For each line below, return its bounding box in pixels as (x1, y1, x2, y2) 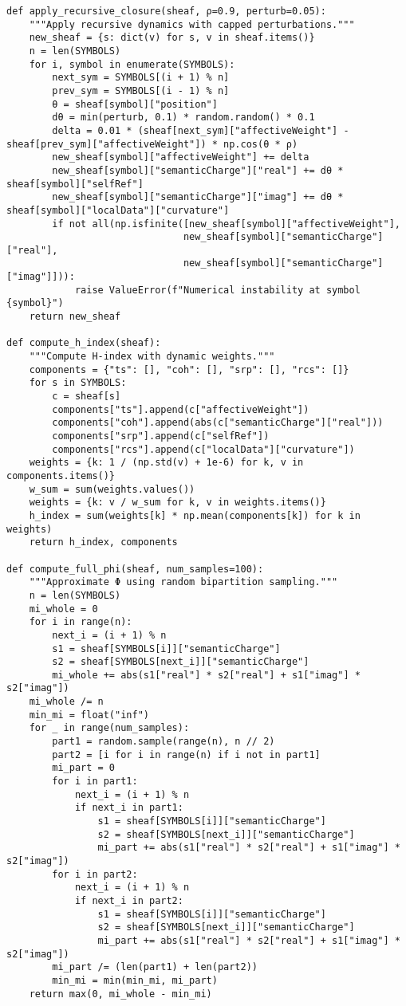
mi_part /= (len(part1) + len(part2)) (52, 961, 258, 973)
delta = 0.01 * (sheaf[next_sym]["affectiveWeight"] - (52, 124, 349, 136)
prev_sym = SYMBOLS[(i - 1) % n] (52, 84, 230, 96)
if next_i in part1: (74, 802, 183, 814)
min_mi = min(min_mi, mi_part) (52, 974, 218, 986)
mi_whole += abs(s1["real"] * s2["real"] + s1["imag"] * (52, 669, 361, 681)
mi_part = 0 (52, 762, 116, 774)
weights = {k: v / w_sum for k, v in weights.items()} (29, 497, 326, 509)
